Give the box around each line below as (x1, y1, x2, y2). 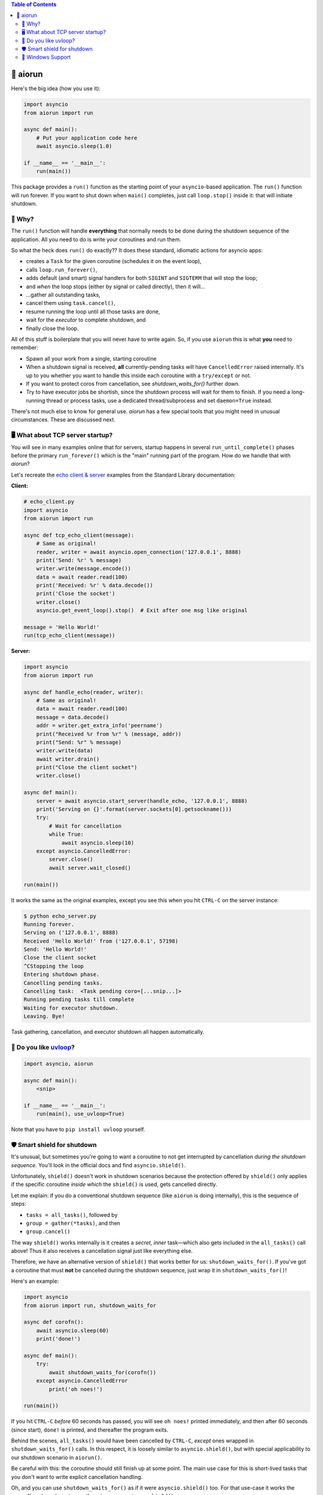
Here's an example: (11, 1277, 59, 1285)
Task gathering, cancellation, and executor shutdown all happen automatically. (11, 1029, 205, 1036)
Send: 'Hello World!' (23, 946, 87, 953)
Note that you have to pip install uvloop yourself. (11, 1126, 145, 1133)
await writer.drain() (36, 755, 100, 762)
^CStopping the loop (23, 963, 84, 969)
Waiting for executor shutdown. (23, 1005, 119, 1011)
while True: (48, 831, 84, 838)
